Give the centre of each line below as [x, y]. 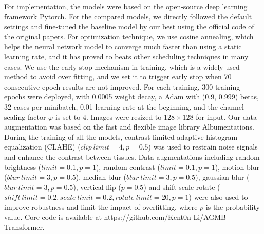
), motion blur [237, 167]
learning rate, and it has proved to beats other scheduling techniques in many [126, 56]
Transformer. [24, 227]
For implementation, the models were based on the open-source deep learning [126, 6]
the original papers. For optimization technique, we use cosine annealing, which [129, 36]
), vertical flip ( [97, 187]
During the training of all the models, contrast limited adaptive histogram [121, 136]
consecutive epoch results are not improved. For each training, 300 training [122, 86]
